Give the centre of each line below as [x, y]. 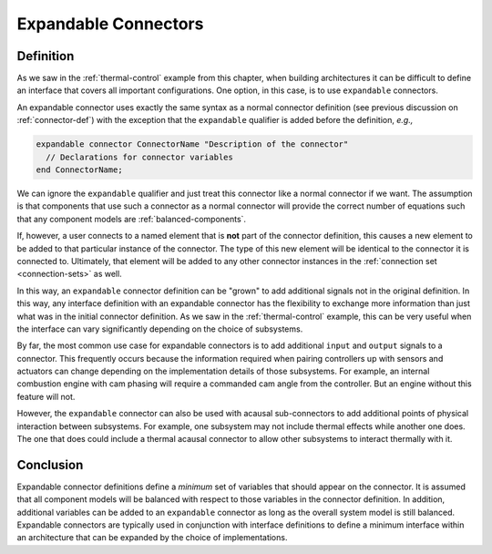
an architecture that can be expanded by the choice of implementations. [152, 538]
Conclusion [50, 465]
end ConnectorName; [79, 170]
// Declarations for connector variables [140, 157]
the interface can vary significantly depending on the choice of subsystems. [160, 329]
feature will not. [46, 396]
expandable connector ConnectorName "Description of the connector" [192, 144]
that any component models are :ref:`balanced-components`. [131, 219]
